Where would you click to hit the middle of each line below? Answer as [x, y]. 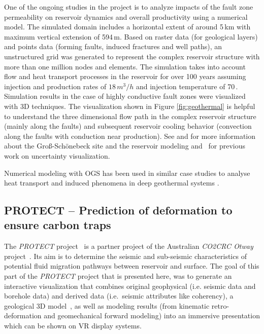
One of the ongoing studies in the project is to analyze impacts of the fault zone [129, 7]
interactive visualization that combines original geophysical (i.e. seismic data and [130, 286]
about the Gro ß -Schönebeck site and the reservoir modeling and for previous [125, 146]
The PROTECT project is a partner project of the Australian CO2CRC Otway [129, 246]
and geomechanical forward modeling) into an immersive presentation [152, 316]
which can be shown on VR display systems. [73, 326]
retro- [220, 305]
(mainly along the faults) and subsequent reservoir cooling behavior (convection [128, 126]
